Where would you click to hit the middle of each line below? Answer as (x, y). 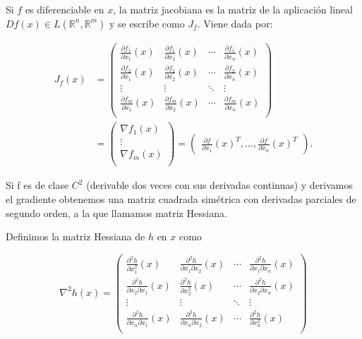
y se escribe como (147, 23)
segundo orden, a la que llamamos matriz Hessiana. (116, 212)
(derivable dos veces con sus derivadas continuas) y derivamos (220, 185)
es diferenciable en (65, 9)
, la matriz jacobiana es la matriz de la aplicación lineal (233, 9)
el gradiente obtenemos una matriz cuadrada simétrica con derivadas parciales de (181, 198)
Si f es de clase (37, 185)
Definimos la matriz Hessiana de (76, 236)
